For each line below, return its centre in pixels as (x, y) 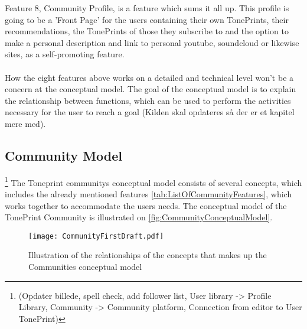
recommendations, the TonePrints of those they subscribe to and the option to (147, 31)
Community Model (63, 155)
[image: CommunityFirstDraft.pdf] (96, 236)
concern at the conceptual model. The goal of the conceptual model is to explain (151, 89)
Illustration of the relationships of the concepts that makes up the (148, 255)
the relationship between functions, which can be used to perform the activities (148, 100)
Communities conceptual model (85, 267)
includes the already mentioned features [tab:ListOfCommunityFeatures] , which (148, 193)
